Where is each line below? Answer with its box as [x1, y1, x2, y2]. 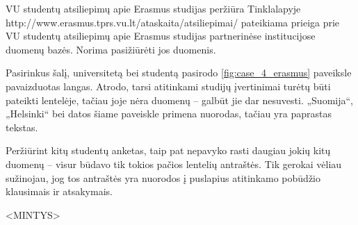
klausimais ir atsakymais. [6, 184, 113, 199]
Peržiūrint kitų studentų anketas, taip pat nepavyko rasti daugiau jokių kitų [6, 143, 331, 158]
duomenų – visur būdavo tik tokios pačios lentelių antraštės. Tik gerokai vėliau [6, 156, 342, 171]
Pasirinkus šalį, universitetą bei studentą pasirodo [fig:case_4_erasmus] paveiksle [6, 65, 352, 80]
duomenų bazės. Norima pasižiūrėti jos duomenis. [6, 42, 216, 56]
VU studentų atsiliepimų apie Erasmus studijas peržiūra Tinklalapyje [6, 1, 301, 15]
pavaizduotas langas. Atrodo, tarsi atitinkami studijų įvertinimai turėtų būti [6, 78, 331, 93]
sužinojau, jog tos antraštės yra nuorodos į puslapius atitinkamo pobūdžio [6, 170, 320, 185]
